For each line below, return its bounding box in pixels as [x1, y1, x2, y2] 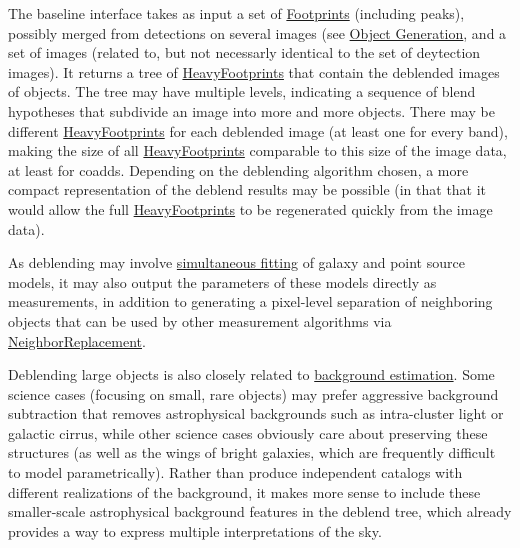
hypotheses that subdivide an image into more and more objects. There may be [8, 100, 495, 121]
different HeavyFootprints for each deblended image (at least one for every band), [8, 120, 508, 141]
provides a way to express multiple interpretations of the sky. [8, 520, 382, 541]
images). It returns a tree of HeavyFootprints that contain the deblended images [8, 61, 500, 82]
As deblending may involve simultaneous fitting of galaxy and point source [8, 252, 465, 273]
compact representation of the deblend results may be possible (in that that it [8, 179, 487, 200]
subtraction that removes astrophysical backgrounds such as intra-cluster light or [8, 403, 504, 424]
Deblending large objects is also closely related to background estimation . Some [8, 364, 495, 385]
